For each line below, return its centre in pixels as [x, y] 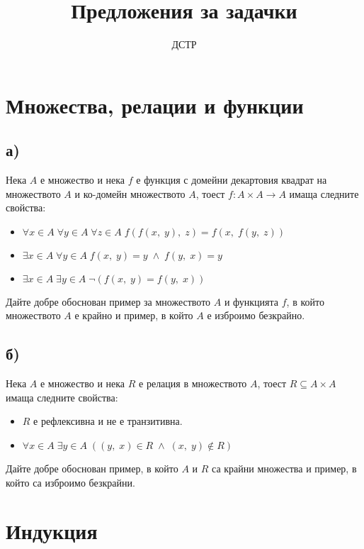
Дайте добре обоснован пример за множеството [108, 301]
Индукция [52, 531]
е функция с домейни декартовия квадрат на [232, 180]
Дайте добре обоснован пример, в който [92, 468]
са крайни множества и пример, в [284, 468]
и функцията [251, 301]
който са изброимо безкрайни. [70, 482]
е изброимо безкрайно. [256, 315]
